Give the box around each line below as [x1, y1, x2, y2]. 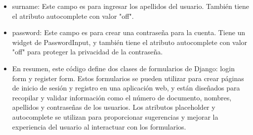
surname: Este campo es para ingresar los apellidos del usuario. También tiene [12, 1, 250, 11]
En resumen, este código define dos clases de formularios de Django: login [12, 63, 235, 73]
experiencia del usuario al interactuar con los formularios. [12, 121, 186, 132]
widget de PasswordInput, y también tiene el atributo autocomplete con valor [12, 37, 248, 47]
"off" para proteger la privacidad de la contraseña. [12, 46, 163, 57]
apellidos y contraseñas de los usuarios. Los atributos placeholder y [12, 102, 215, 112]
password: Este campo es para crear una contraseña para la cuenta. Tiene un [12, 27, 246, 38]
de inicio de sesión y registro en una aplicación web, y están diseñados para [12, 83, 240, 93]
